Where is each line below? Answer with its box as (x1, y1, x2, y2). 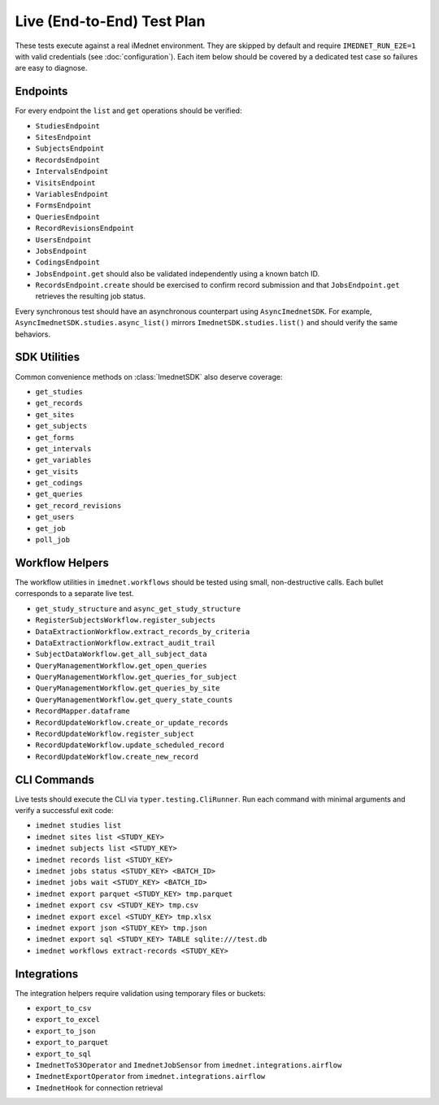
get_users (35, 512, 75, 522)
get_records (35, 398, 83, 408)
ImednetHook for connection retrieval (35, 1082, 163, 1093)
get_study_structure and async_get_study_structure (35, 603, 241, 613)
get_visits (35, 467, 79, 476)
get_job (35, 524, 67, 533)
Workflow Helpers (15, 555, 110, 569)
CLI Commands (15, 772, 95, 786)
